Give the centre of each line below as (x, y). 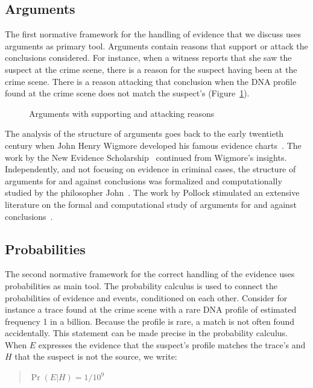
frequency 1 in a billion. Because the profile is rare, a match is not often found (150, 321)
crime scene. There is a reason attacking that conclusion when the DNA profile (151, 81)
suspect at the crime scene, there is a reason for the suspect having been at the (151, 69)
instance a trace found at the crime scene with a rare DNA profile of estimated (151, 309)
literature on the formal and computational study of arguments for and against (151, 204)
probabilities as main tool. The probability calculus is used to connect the (141, 285)
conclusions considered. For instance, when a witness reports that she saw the (148, 58)
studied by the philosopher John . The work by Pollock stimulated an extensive (152, 192)
